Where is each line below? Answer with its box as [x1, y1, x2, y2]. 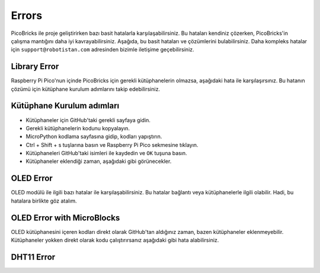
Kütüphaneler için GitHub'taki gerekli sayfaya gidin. [25, 116, 151, 124]
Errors [11, 9, 43, 22]
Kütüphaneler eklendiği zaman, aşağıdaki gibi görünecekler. [25, 158, 172, 165]
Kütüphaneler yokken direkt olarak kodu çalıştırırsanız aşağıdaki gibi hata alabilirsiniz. [11, 237, 219, 244]
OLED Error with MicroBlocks [11, 213, 120, 223]
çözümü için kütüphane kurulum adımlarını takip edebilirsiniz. [11, 85, 160, 92]
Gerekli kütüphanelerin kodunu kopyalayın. [25, 124, 130, 131]
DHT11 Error [11, 252, 56, 262]
